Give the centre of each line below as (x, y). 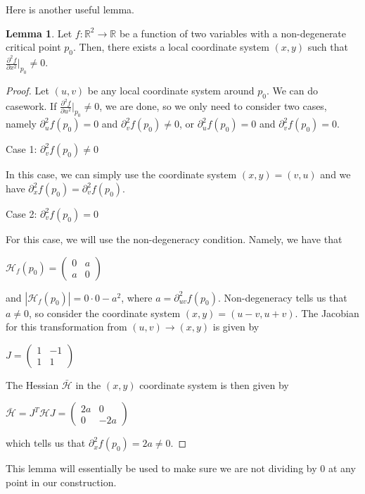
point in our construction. (61, 482)
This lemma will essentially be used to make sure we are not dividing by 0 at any (181, 468)
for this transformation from (66, 327)
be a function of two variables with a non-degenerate (233, 33)
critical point (33, 47)
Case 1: (21, 149)
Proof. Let (27, 90)
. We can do (292, 90)
